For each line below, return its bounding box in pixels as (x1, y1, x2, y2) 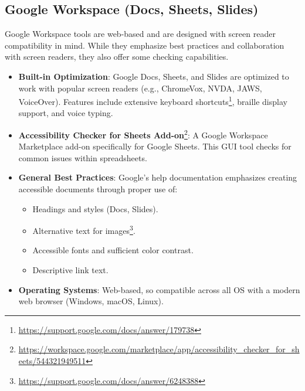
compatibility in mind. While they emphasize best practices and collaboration (5, 39, 284, 51)
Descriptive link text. (32, 264, 109, 276)
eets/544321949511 (18, 355, 86, 367)
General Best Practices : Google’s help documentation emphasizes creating (18, 171, 297, 183)
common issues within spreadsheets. (18, 151, 147, 164)
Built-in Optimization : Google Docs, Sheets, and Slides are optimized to (18, 70, 289, 82)
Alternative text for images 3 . (32, 223, 135, 236)
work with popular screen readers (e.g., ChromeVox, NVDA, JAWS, (18, 81, 262, 94)
